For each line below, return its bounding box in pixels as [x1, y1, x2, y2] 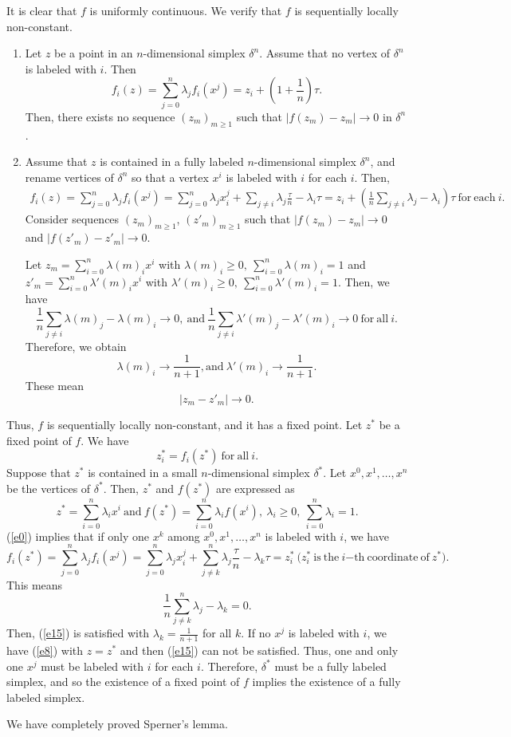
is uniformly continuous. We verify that [89, 2, 282, 18]
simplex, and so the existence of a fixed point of [6, 673, 240, 690]
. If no [241, 625, 271, 641]
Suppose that [6, 464, 71, 481]
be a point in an [54, 45, 133, 61]
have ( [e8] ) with [6, 642, 84, 659]
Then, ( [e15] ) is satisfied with [6, 625, 150, 641]
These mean [25, 377, 84, 394]
